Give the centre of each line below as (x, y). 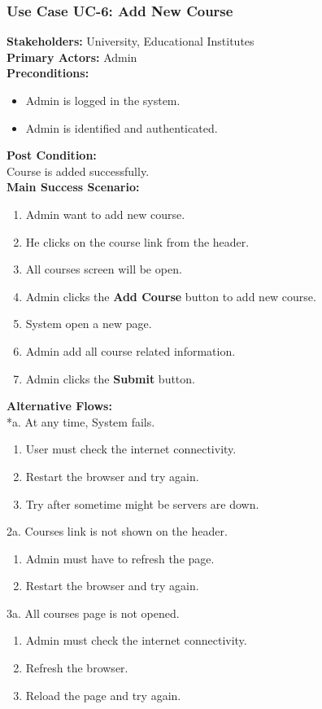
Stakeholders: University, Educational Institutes (131, 41)
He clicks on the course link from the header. (137, 241)
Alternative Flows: (59, 406)
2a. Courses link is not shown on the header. (117, 531)
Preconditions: (48, 73)
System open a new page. (89, 324)
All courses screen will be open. (104, 269)
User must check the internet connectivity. (131, 449)
